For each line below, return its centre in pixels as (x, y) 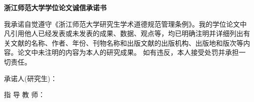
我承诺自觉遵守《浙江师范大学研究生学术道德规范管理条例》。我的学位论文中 (125, 24)
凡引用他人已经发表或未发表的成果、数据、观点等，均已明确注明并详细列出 (124, 33)
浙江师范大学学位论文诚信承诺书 (55, 7)
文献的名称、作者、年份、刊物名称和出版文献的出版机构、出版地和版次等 (127, 42)
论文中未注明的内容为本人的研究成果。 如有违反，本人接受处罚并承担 (128, 52)
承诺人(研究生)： (31, 78)
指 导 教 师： (24, 94)
